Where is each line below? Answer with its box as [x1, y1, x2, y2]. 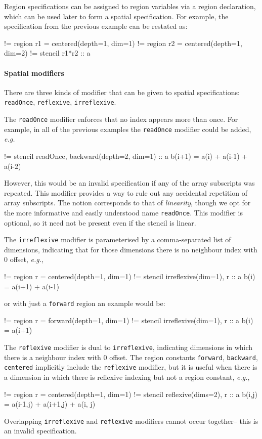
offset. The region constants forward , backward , [109, 352, 258, 362]
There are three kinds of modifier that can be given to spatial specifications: [4, 86, 240, 97]
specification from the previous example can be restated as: [4, 21, 188, 31]
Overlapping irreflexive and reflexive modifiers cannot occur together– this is [4, 415, 258, 426]
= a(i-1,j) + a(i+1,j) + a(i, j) [4, 399, 96, 409]
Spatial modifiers [4, 67, 64, 78]
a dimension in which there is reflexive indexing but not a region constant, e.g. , [4, 371, 250, 382]
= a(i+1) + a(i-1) [4, 281, 59, 291]
